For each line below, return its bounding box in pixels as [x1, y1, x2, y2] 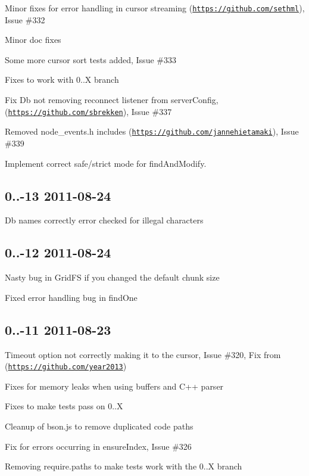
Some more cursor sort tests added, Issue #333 [5, 53, 176, 66]
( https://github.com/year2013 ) [5, 360, 127, 372]
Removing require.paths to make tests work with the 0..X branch [5, 460, 242, 472]
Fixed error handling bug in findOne [5, 291, 138, 303]
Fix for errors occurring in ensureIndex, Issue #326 [5, 440, 192, 452]
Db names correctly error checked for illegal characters [5, 214, 204, 226]
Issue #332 [5, 13, 45, 26]
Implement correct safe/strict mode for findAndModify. [5, 157, 207, 169]
